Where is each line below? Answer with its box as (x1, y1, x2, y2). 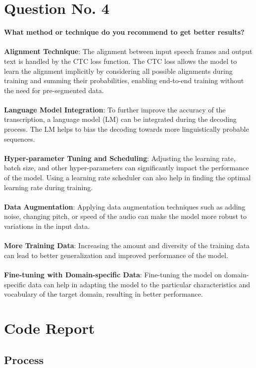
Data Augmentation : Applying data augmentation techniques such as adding (4, 201, 246, 211)
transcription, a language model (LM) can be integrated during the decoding (4, 114, 237, 124)
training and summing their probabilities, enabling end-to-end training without (4, 75, 244, 86)
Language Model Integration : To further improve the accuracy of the (4, 104, 226, 114)
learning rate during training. (4, 182, 93, 192)
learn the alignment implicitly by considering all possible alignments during (4, 65, 233, 76)
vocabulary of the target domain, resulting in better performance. (4, 289, 203, 299)
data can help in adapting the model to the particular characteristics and (28, 279, 251, 289)
